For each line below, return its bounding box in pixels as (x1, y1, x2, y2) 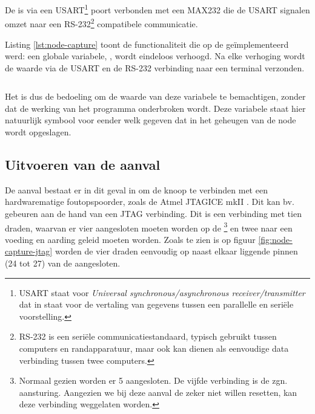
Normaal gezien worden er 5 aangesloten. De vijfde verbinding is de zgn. (19, 374, 288, 387)
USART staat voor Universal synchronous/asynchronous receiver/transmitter (19, 286, 305, 299)
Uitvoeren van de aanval (5, 155, 161, 174)
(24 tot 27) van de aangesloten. (5, 257, 121, 270)
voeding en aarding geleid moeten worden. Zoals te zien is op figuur (5, 233, 256, 245)
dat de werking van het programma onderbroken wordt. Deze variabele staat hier (5, 102, 306, 114)
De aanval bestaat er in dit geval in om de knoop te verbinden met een (5, 183, 268, 196)
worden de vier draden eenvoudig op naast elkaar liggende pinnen (55, 245, 298, 257)
